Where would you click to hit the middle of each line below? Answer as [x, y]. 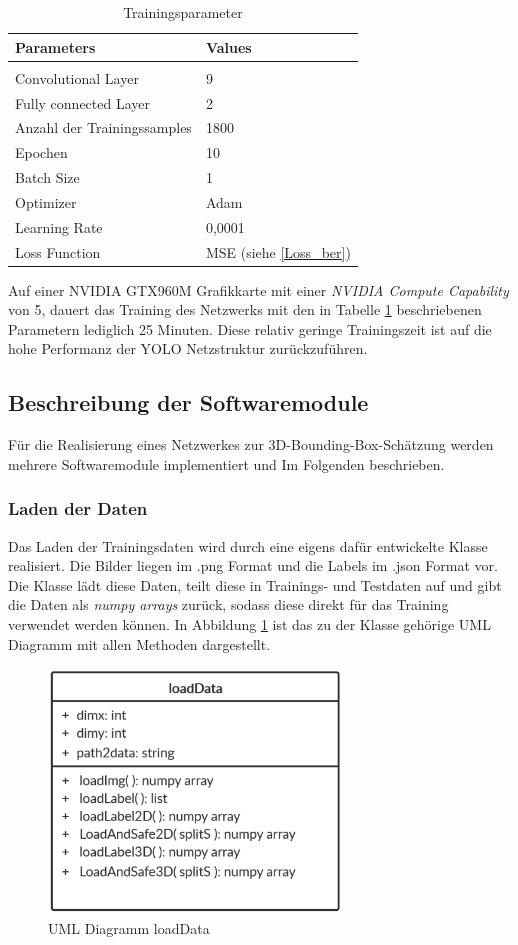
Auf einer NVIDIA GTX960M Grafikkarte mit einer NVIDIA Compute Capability [258, 289]
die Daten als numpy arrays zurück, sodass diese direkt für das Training [228, 604]
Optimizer [46, 201]
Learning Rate [59, 226]
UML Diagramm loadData [129, 928]
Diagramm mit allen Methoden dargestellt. [139, 643]
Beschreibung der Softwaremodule [188, 402]
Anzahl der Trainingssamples [103, 127]
